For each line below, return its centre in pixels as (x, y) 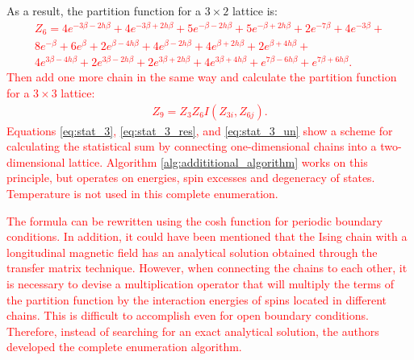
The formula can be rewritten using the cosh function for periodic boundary (194, 220)
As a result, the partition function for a (104, 10)
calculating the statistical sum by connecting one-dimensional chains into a (192, 146)
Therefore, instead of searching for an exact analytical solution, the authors (193, 331)
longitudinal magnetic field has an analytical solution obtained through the (192, 252)
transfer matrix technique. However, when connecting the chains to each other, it (207, 268)
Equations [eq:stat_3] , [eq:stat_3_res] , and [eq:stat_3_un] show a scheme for (200, 130)
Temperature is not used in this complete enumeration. (142, 193)
